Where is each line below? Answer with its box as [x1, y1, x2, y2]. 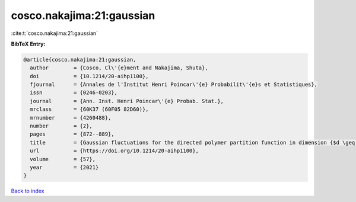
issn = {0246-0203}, [30, 89, 118, 96]
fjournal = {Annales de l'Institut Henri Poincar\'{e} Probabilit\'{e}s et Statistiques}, [30, 81, 317, 88]
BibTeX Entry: [11, 40, 46, 47]
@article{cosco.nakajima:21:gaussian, [23, 56, 136, 63]
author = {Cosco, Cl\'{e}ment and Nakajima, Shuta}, [30, 65, 208, 71]
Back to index [11, 187, 44, 195]
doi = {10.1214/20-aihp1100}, [30, 73, 149, 79]
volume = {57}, [30, 156, 96, 162]
